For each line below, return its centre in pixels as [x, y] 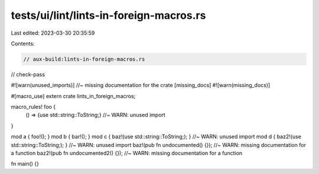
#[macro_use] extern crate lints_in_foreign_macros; [73, 96]
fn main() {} [25, 164]
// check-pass [28, 74]
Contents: [23, 43]
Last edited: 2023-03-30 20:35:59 [53, 33]
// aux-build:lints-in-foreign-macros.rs [84, 59]
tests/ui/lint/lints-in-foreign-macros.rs [108, 15]
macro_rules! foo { [33, 107]
